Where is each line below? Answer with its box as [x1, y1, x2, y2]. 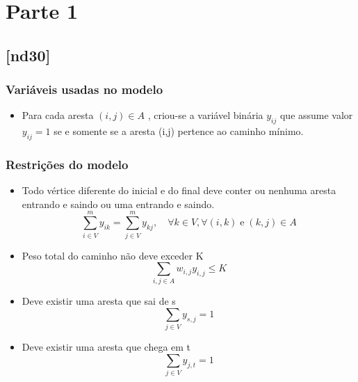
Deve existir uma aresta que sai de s [22, 294, 176, 308]
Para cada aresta [22, 108, 94, 122]
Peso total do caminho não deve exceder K [22, 248, 204, 262]
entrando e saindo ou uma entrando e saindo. [22, 196, 215, 211]
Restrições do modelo [6, 155, 129, 173]
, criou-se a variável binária [147, 108, 263, 122]
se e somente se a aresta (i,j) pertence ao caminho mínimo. [54, 124, 304, 138]
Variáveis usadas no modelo [6, 81, 163, 98]
